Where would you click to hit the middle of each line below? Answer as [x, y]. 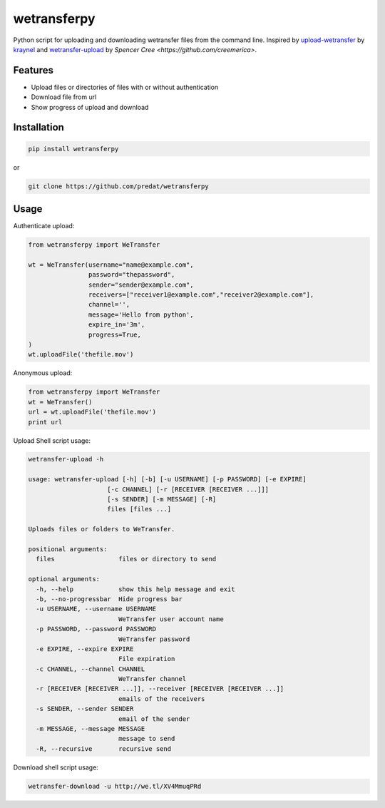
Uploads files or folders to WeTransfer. [102, 529]
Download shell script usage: [56, 767]
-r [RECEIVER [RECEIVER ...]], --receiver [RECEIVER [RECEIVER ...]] [160, 689]
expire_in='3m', [117, 325]
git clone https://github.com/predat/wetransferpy [119, 186]
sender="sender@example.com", [141, 285]
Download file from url [64, 97]
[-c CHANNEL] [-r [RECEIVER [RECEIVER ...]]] [188, 489]
